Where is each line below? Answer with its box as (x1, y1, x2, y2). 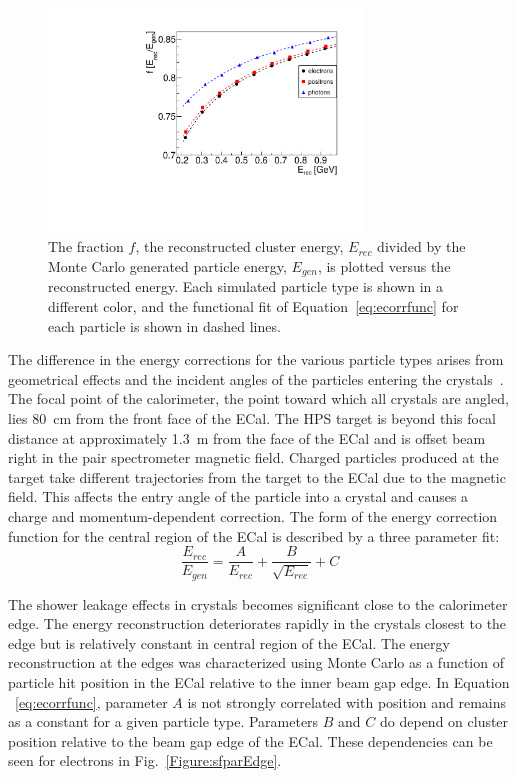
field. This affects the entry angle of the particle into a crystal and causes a (8, 486, 469, 507)
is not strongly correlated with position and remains (187, 691, 507, 712)
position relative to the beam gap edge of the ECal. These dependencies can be (8, 730, 493, 751)
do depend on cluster (380, 711, 509, 732)
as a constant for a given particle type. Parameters (8, 711, 319, 732)
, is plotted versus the (317, 255, 451, 276)
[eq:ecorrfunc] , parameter (15, 691, 168, 712)
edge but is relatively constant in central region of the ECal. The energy (8, 632, 450, 653)
